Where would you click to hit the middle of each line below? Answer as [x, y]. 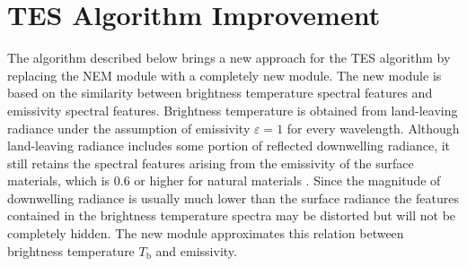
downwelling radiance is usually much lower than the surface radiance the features [233, 197]
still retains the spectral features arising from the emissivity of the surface [211, 163]
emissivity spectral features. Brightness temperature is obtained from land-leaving [233, 110]
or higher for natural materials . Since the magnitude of [287, 180]
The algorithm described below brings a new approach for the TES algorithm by [229, 58]
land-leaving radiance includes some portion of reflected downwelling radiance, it [229, 146]
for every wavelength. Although [373, 128]
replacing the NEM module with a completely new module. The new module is [225, 75]
